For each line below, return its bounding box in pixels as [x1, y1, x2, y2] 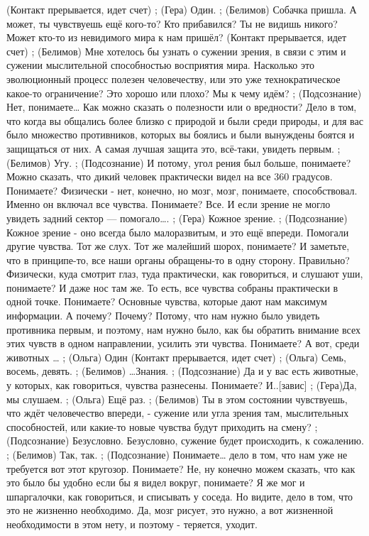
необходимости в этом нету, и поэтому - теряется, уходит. [6, 516, 258, 531]
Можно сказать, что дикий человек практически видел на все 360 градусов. [6, 169, 333, 184]
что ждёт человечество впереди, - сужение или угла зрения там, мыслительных [6, 405, 349, 420]
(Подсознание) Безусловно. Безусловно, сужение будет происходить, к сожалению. [6, 433, 364, 448]
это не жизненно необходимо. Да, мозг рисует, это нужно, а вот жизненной [6, 503, 334, 518]
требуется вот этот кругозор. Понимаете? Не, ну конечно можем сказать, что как [6, 461, 356, 476]
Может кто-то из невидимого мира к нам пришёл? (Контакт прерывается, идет [6, 30, 347, 45]
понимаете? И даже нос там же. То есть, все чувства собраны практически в [6, 280, 338, 295]
